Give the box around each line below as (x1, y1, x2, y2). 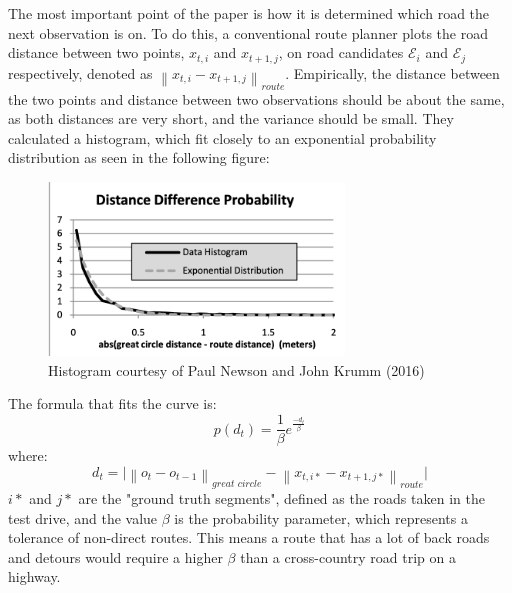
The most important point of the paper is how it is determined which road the (8, 3, 490, 23)
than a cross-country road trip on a (240, 546, 456, 567)
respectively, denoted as (8, 62, 153, 83)
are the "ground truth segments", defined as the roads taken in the (78, 488, 485, 509)
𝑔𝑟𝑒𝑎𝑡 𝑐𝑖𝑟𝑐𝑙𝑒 (212, 479, 262, 490)
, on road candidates (278, 42, 404, 63)
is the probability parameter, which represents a (174, 507, 468, 528)
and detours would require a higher (8, 546, 223, 567)
